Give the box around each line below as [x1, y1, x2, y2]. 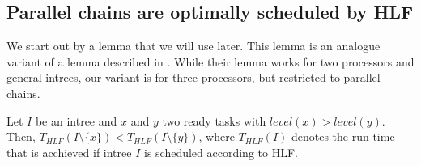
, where [198, 128, 235, 145]
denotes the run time [291, 128, 395, 145]
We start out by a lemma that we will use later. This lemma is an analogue [6, 37, 381, 54]
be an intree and [35, 112, 117, 129]
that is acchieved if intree [6, 143, 132, 160]
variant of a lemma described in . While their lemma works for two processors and [6, 53, 415, 70]
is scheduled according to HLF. [143, 143, 298, 160]
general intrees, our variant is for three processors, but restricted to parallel [6, 69, 381, 86]
